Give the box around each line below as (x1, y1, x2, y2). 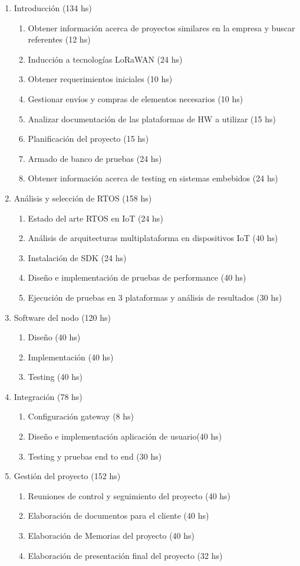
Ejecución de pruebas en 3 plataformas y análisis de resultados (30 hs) (28, 291, 282, 303)
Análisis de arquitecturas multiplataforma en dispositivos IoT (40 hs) (28, 232, 278, 244)
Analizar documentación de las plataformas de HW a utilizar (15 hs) (28, 112, 276, 125)
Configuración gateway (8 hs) (28, 410, 134, 422)
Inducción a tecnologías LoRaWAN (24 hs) (28, 53, 183, 65)
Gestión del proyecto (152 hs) (14, 470, 121, 482)
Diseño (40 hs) (28, 331, 81, 343)
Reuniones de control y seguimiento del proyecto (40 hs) (28, 489, 231, 502)
